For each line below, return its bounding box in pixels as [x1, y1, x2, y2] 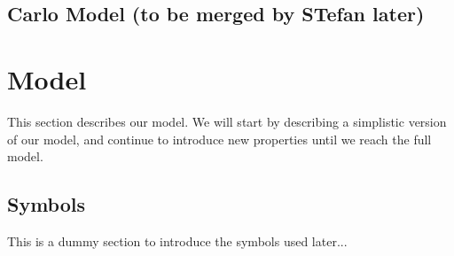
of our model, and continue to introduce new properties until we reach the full [7, 129, 432, 148]
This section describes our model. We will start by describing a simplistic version [7, 112, 447, 130]
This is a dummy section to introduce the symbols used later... [7, 231, 348, 250]
